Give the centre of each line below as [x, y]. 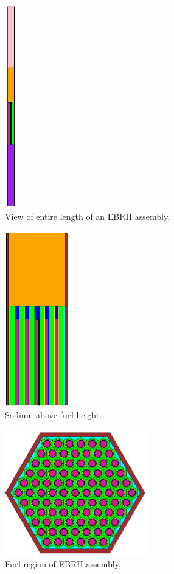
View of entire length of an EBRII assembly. [88, 216]
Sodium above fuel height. [54, 415]
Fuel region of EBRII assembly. [63, 563]
